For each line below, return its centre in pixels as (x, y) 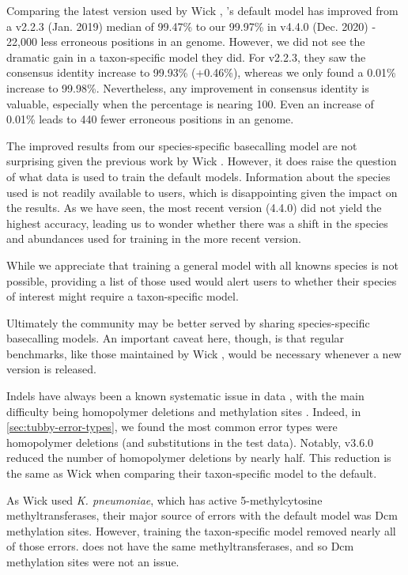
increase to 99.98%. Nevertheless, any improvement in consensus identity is (188, 87)
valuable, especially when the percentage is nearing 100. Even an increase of (190, 103)
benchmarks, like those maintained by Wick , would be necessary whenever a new (204, 353)
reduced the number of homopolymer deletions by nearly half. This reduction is (199, 458)
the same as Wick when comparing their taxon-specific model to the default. (192, 473)
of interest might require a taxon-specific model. (123, 296)
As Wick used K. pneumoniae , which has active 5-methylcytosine (164, 499)
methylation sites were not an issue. (93, 562)
